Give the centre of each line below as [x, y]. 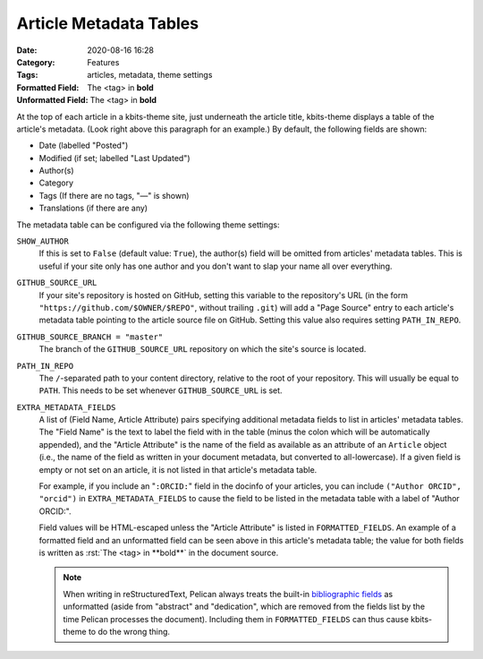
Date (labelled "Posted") [84, 145]
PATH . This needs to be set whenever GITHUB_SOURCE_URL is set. [161, 390]
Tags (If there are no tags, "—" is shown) [114, 195]
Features [103, 62]
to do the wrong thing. [129, 631]
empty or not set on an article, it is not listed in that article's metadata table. [178, 469]
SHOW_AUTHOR [42, 241]
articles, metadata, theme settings [150, 75]
